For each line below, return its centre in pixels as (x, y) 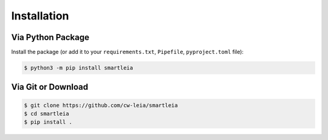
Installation (40, 16)
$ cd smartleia (46, 114)
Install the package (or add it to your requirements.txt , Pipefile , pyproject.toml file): (128, 52)
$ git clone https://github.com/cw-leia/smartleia (101, 105)
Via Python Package (50, 37)
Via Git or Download (50, 87)
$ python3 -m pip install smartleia (79, 68)
